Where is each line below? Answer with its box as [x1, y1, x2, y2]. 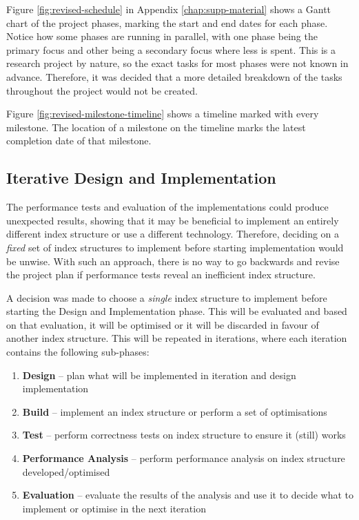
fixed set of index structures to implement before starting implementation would [6, 240, 344, 254]
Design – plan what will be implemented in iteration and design [22, 367, 296, 382]
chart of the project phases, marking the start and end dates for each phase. [6, 15, 328, 30]
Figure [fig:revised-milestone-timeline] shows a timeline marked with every [6, 106, 319, 121]
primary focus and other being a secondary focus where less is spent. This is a [6, 42, 336, 57]
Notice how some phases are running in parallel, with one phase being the [6, 29, 318, 44]
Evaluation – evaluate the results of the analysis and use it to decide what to [22, 488, 353, 502]
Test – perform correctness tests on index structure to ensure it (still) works [22, 427, 346, 442]
